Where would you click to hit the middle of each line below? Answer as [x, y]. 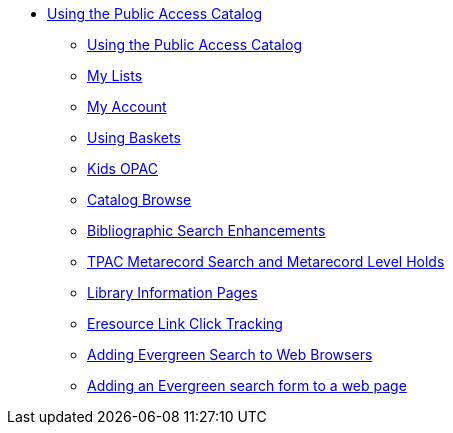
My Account [127, 106]
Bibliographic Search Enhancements [206, 230]
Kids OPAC [122, 168]
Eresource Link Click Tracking [185, 323]
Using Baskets [134, 137]
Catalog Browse [139, 199]
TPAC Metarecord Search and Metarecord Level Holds [266, 261]
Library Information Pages [172, 292]
